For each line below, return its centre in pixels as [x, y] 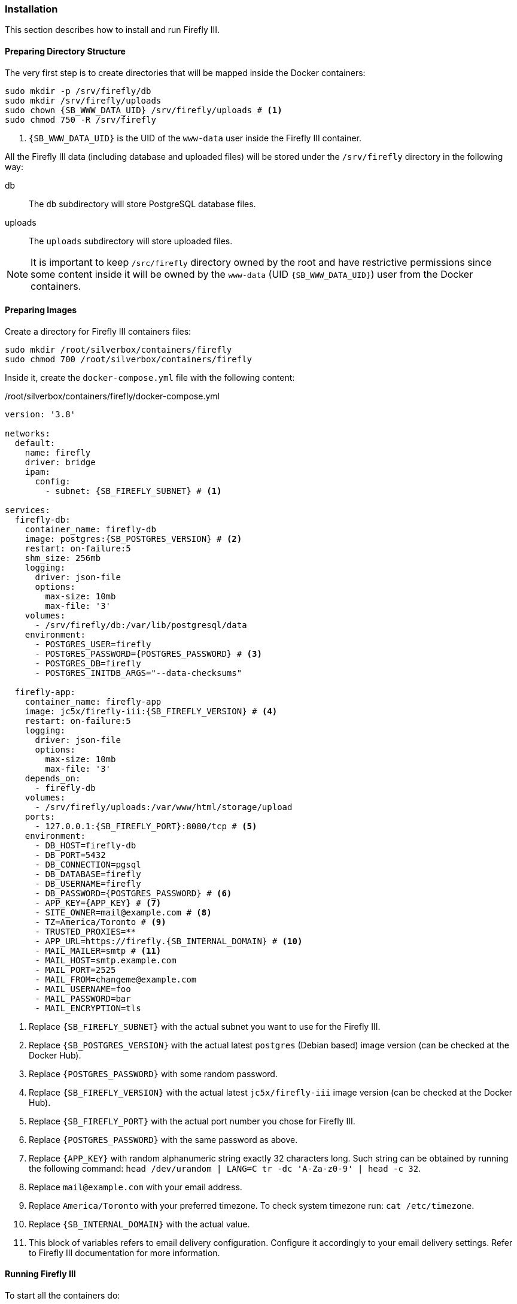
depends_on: [53, 778]
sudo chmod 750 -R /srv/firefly [80, 119]
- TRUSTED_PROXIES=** [86, 931]
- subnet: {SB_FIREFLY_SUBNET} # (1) [133, 491]
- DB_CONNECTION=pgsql [88, 864]
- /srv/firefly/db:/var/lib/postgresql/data [141, 625]
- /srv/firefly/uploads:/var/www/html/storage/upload [164, 807]
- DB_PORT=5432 [70, 855]
